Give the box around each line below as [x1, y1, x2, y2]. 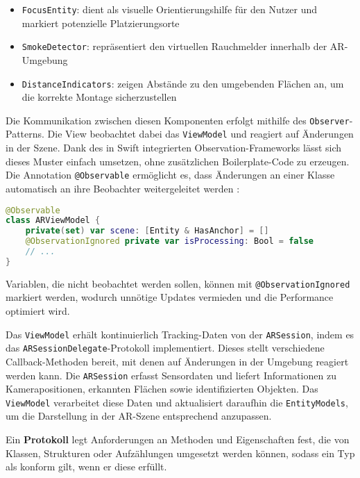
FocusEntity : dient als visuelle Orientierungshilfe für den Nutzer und [22, 2, 318, 16]
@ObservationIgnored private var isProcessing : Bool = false [25, 236, 314, 247]
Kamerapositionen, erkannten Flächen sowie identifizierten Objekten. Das [6, 381, 318, 396]
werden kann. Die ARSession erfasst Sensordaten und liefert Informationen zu [6, 368, 336, 382]
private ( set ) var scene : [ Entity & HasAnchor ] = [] [25, 226, 269, 236]
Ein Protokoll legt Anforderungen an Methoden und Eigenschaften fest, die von [6, 432, 350, 446]
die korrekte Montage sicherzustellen [22, 90, 177, 104]
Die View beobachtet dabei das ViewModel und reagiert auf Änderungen [47, 126, 354, 141]
